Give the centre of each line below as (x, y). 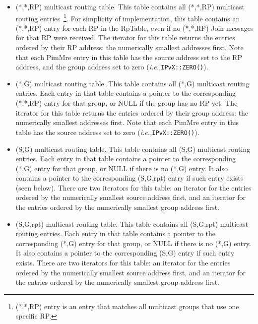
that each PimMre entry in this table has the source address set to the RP (129, 57)
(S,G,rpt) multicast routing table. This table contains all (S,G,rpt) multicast (132, 224)
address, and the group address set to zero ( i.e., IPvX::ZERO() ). (112, 67)
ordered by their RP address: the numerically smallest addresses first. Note (129, 47)
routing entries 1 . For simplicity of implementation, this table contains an (128, 17)
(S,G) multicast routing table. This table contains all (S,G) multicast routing (133, 149)
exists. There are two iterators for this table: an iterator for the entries (123, 263)
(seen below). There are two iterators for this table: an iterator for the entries (133, 187)
